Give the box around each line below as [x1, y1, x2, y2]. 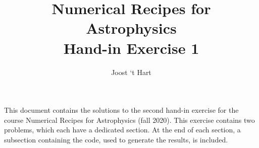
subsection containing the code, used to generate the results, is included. [4, 134, 228, 144]
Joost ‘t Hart [111, 66, 151, 77]
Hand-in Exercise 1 [63, 37, 199, 58]
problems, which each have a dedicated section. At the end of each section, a [4, 124, 241, 135]
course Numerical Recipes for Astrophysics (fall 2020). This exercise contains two [4, 114, 255, 125]
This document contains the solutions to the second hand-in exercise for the [4, 105, 239, 115]
